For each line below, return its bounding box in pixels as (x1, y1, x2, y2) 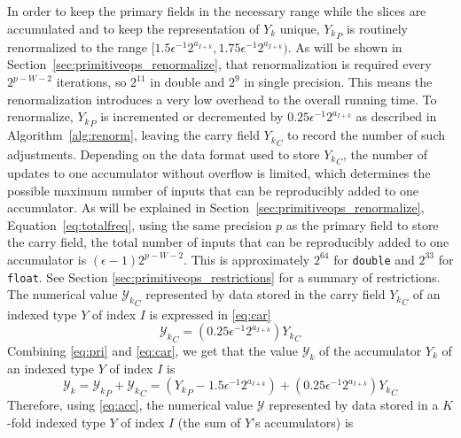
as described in (356, 107, 437, 126)
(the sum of (177, 412, 241, 431)
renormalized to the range (7, 37, 148, 56)
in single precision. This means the (244, 73, 433, 91)
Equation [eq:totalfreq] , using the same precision (7, 215, 272, 234)
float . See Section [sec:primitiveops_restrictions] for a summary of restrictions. (7, 267, 441, 286)
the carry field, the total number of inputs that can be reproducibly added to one (7, 233, 449, 251)
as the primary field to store (285, 215, 439, 234)
